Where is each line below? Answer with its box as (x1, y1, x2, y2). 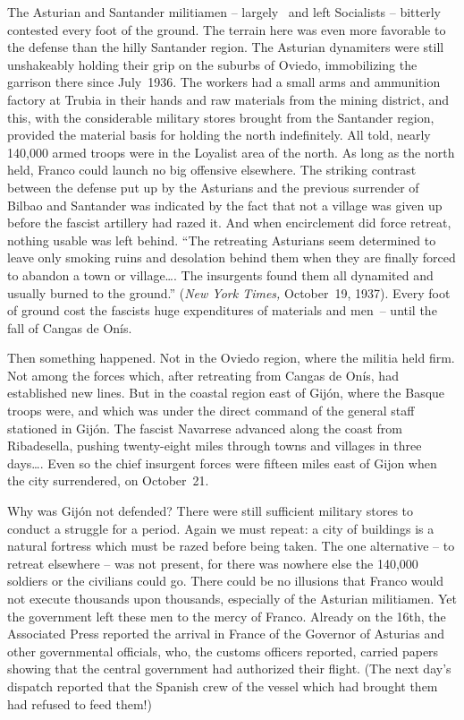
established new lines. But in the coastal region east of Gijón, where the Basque (7, 383, 445, 402)
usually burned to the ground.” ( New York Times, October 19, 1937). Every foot (7, 283, 451, 302)
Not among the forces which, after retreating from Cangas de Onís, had (7, 365, 399, 384)
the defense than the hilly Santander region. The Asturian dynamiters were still (7, 38, 444, 56)
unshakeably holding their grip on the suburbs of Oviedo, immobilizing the (7, 55, 418, 73)
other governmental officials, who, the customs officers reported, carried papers (7, 641, 439, 660)
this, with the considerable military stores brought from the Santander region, (7, 107, 434, 126)
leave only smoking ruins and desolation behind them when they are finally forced (7, 248, 456, 267)
